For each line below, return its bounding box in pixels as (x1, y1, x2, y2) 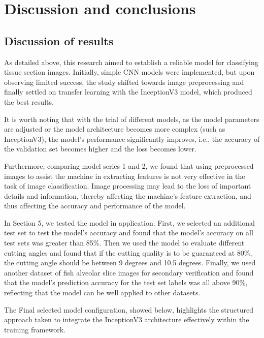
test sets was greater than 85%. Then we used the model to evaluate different (4, 237, 245, 248)
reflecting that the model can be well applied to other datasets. (4, 287, 201, 298)
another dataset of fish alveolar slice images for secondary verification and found (4, 267, 254, 278)
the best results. (4, 96, 54, 107)
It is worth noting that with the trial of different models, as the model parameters (4, 113, 259, 124)
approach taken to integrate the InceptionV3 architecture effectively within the (4, 314, 249, 325)
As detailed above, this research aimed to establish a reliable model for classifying (4, 56, 258, 67)
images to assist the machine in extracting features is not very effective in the (4, 170, 245, 181)
